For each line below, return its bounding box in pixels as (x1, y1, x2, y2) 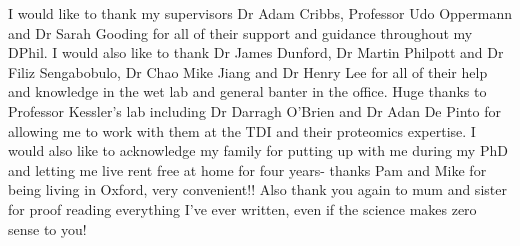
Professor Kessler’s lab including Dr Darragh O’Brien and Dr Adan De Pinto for (8, 100, 501, 121)
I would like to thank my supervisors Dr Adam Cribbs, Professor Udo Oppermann (8, 3, 512, 23)
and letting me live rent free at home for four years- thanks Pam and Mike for (8, 159, 487, 180)
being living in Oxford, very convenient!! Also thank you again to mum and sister (8, 179, 507, 200)
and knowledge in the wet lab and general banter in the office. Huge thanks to (8, 81, 487, 102)
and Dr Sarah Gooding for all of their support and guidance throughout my (8, 22, 473, 43)
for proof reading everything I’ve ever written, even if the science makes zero (8, 198, 477, 219)
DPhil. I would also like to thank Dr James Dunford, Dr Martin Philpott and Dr (8, 42, 504, 63)
